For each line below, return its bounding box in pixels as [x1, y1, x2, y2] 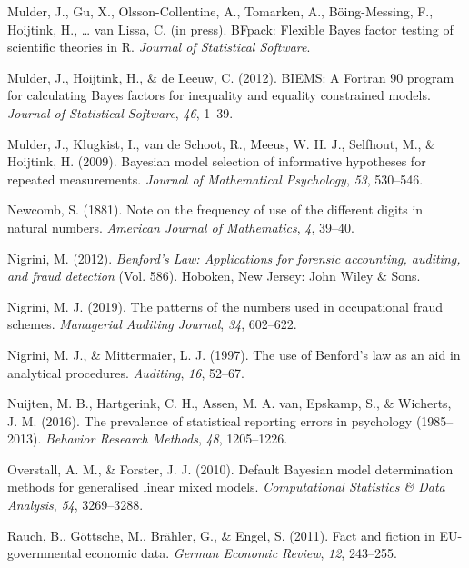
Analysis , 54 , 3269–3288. [7, 495, 144, 514]
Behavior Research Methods [45, 429, 198, 448]
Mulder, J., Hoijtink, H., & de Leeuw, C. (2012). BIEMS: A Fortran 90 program [7, 67, 454, 86]
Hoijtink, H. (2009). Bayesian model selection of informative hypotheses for [7, 152, 426, 171]
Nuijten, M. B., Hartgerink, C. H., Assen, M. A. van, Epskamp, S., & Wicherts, [7, 394, 452, 413]
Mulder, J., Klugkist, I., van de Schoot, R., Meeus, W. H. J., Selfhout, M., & [7, 134, 436, 153]
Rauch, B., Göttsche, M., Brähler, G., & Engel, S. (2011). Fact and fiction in [7, 525, 435, 544]
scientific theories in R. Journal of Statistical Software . [7, 37, 311, 56]
